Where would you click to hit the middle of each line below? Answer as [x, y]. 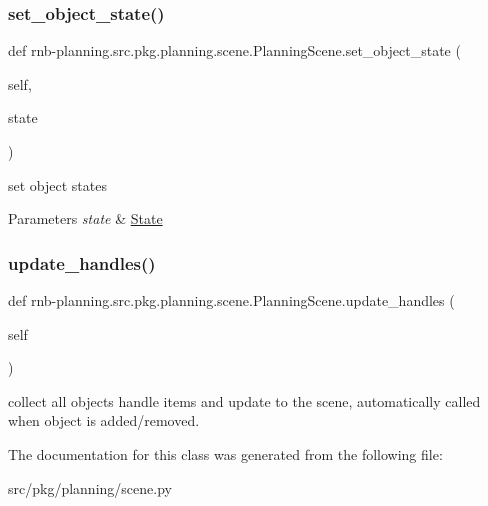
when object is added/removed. [104, 420]
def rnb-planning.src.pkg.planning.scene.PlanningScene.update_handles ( [231, 300]
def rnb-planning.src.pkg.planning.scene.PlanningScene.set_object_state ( [234, 50]
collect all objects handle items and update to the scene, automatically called [244, 400]
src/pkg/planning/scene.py [90, 487]
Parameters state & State [85, 218]
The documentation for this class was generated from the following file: [225, 453]
